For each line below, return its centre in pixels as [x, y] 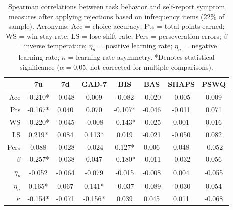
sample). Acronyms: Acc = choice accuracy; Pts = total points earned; [116, 26]
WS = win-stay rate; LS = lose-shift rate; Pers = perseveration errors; [113, 36]
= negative [200, 46]
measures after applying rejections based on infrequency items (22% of [117, 16]
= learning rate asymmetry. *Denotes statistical [141, 57]
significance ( [40, 67]
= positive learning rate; [135, 46]
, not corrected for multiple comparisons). [149, 67]
